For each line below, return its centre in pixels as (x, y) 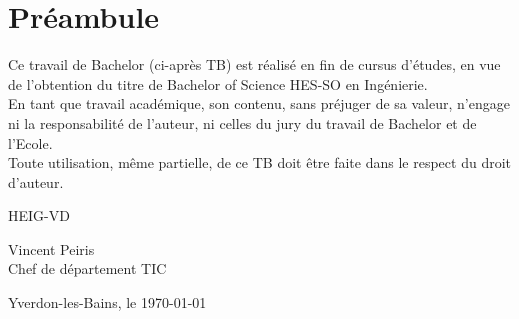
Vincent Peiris (51, 248)
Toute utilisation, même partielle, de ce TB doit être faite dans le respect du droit (259, 162)
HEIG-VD (39, 215)
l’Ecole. (30, 142)
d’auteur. (36, 181)
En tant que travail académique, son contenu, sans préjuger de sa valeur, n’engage (259, 103)
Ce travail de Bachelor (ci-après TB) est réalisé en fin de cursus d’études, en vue (254, 64)
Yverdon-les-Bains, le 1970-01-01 (107, 302)
